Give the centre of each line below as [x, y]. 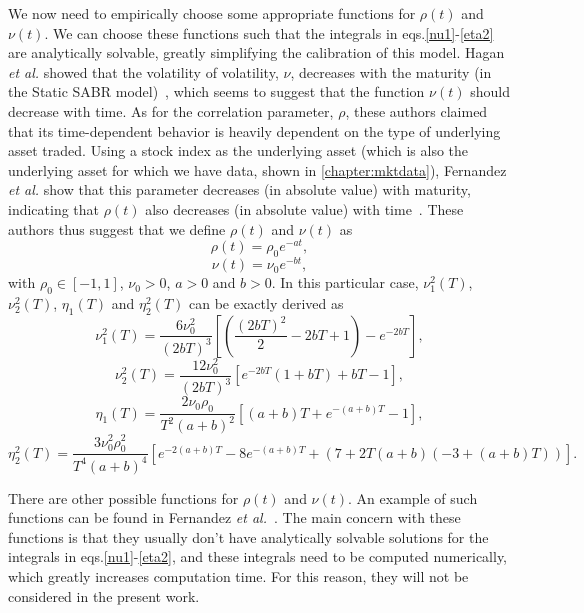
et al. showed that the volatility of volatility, [143, 71]
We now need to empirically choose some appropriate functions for [212, 13]
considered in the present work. [104, 595]
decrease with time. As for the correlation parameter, [171, 110]
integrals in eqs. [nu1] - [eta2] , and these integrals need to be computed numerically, [258, 556]
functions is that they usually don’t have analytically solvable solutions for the [248, 536]
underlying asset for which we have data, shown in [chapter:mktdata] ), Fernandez [257, 169]
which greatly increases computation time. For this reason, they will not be [238, 576]
